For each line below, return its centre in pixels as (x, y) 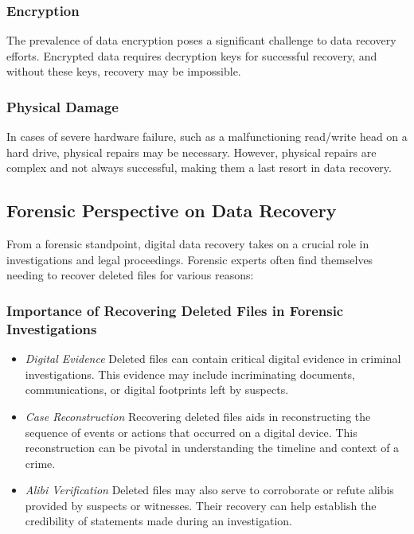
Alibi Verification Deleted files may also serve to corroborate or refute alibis (209, 490)
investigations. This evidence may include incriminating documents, (190, 374)
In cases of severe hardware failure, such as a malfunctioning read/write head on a (207, 136)
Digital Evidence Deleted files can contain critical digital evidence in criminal (213, 359)
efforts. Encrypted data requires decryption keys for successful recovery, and (192, 55)
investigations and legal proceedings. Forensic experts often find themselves (190, 259)
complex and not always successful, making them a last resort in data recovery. (199, 168)
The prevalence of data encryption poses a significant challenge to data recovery (201, 40)
